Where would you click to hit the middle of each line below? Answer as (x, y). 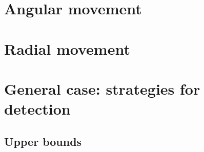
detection (37, 109)
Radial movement (67, 48)
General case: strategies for (102, 88)
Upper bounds (43, 141)
